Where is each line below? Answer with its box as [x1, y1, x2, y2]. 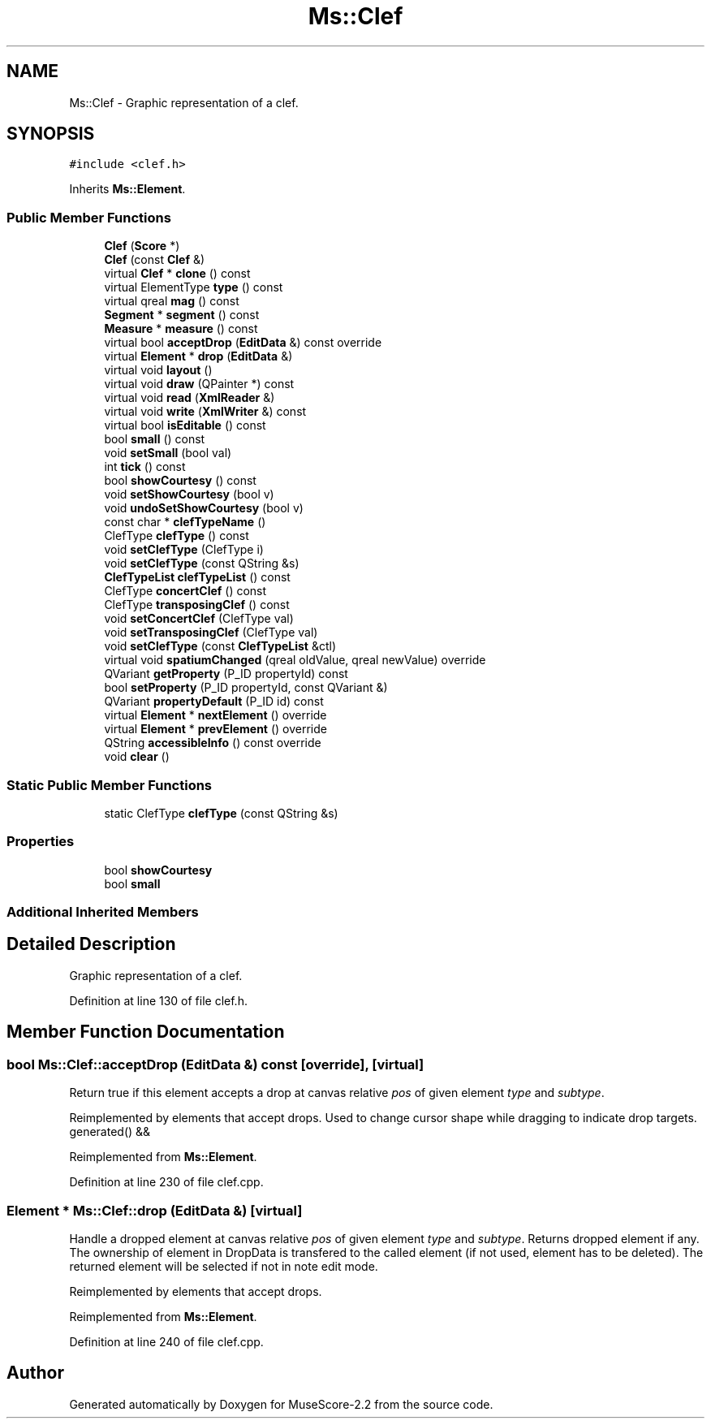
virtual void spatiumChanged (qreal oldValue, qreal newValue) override [104, 653, 486, 667]
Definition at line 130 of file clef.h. [69, 993, 248, 1008]
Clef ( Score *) [104, 239, 180, 253]
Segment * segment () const [104, 308, 260, 322]
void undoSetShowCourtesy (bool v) [104, 501, 304, 516]
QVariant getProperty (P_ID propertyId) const [104, 667, 348, 681]
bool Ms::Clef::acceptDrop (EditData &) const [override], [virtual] [6, 1056, 424, 1073]
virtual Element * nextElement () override [104, 708, 327, 723]
